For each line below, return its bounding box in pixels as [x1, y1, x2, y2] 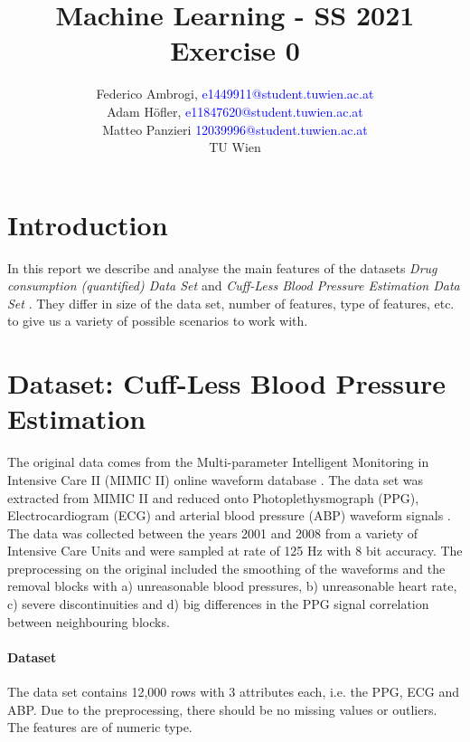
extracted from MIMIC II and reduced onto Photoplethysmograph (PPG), [7, 488, 419, 507]
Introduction [7, 205, 168, 243]
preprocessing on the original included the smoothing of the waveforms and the [7, 558, 446, 577]
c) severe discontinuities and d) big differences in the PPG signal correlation [7, 595, 429, 614]
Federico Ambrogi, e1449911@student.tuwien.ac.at [96, 84, 374, 103]
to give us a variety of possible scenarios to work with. [7, 311, 308, 330]
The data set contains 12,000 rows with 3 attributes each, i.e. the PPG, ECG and [7, 682, 460, 701]
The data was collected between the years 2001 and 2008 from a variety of [7, 523, 418, 542]
